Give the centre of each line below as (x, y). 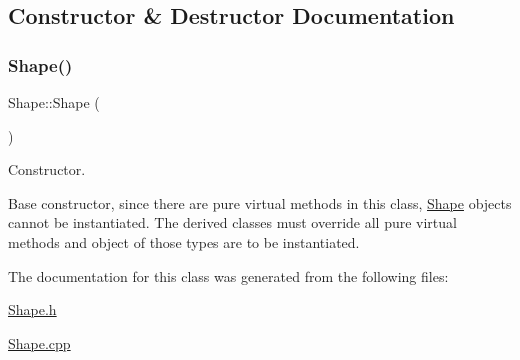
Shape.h (32, 309)
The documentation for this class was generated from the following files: (228, 275)
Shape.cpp (39, 342)
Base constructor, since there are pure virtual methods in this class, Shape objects (260, 202)
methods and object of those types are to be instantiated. (184, 241)
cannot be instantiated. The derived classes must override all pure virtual (232, 222)
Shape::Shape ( (54, 102)
